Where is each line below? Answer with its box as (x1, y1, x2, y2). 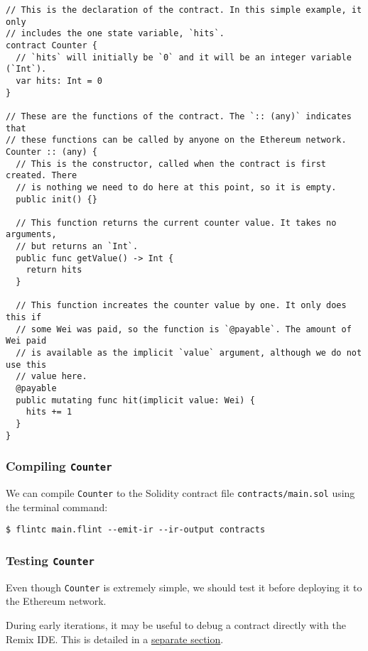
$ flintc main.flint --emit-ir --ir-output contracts (6, 525, 266, 535)
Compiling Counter (6, 457, 112, 475)
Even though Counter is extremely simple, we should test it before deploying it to (6, 579, 362, 594)
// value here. (16, 371, 87, 382)
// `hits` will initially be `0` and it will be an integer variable (16, 52, 352, 62)
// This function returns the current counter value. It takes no (16, 217, 337, 228)
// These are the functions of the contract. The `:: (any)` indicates (6, 111, 352, 121)
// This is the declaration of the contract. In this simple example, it (6, 5, 362, 15)
